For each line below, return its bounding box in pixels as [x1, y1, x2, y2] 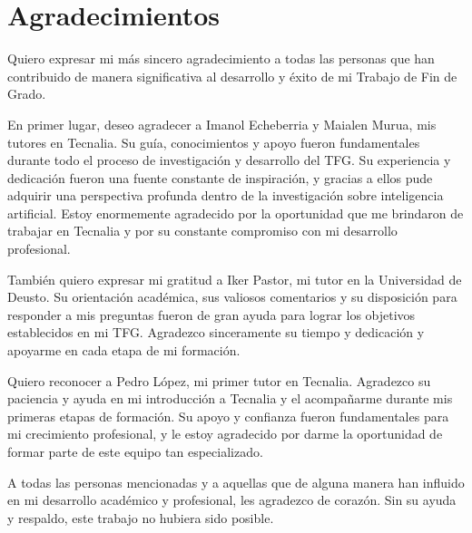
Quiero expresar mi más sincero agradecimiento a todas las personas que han [7, 49, 435, 68]
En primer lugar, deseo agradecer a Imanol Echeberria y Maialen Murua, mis [7, 114, 437, 133]
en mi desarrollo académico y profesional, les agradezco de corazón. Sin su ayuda [7, 490, 457, 509]
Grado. [7, 84, 46, 103]
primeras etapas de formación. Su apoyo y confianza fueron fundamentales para [7, 406, 449, 425]
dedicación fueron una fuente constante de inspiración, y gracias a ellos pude [7, 168, 433, 187]
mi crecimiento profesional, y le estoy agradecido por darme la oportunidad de [7, 424, 443, 443]
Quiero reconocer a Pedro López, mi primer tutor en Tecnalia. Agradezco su [7, 371, 431, 390]
